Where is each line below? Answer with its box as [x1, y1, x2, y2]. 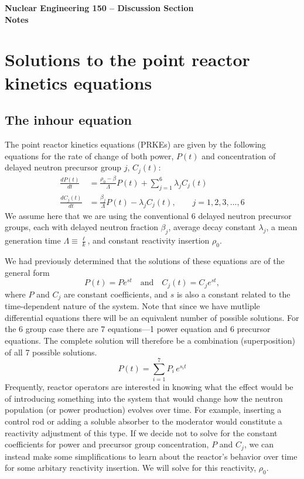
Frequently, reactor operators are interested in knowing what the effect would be [5, 381, 293, 393]
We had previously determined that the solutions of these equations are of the [5, 254, 285, 266]
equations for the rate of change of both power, [5, 149, 174, 162]
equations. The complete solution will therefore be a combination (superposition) [5, 334, 295, 346]
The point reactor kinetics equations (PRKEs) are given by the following [5, 138, 266, 150]
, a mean [266, 221, 298, 233]
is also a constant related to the [176, 288, 291, 300]
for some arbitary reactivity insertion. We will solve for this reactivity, [5, 461, 257, 474]
